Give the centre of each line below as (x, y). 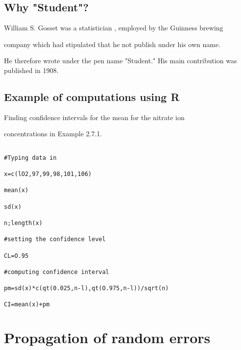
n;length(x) (23, 223)
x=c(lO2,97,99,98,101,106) (48, 174)
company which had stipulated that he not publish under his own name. (112, 44)
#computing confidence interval (57, 272)
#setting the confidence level (55, 239)
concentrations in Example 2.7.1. (53, 134)
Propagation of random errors (107, 337)
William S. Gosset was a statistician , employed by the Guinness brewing (114, 28)
